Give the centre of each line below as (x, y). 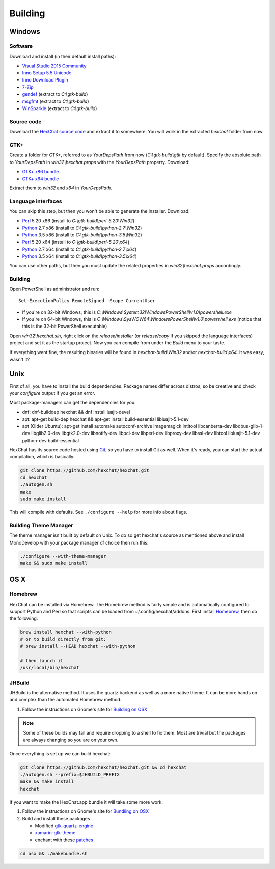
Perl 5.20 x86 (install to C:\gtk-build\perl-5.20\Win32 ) (78, 221)
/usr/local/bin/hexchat (50, 668)
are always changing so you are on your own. (71, 740)
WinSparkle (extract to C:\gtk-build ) (60, 108)
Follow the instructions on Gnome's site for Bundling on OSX (86, 811)
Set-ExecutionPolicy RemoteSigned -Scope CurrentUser (87, 301)
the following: (24, 618)
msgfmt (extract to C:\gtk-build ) (56, 101)
